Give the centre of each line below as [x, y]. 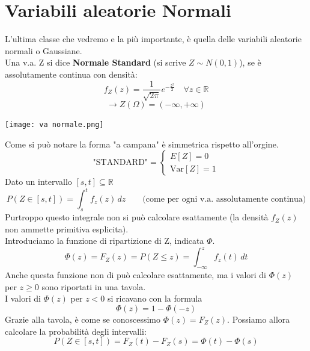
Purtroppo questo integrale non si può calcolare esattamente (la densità [137, 217]
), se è [250, 62]
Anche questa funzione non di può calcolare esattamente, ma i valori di [135, 275]
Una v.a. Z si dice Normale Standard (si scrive [96, 62]
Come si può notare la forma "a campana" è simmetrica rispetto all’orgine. [142, 144]
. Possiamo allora [259, 319]
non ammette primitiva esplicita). [67, 228]
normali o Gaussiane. [44, 50]
